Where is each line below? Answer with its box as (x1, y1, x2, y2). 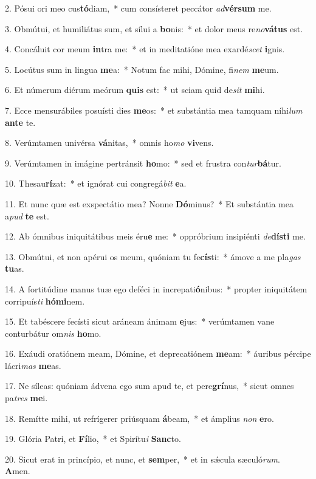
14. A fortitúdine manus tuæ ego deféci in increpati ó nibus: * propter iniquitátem (5, 282, 307, 295)
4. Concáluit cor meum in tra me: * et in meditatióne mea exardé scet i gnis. (5, 43, 285, 55)
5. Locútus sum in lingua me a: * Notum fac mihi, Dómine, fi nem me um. (5, 63, 279, 75)
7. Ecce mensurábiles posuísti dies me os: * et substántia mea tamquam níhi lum (5, 103, 303, 116)
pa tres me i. (5, 391, 48, 404)
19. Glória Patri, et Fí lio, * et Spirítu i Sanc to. (5, 432, 181, 445)
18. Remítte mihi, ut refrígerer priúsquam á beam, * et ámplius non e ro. (5, 412, 274, 424)
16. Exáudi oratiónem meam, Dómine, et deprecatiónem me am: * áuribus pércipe (5, 347, 311, 360)
